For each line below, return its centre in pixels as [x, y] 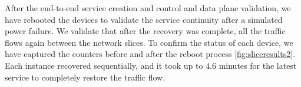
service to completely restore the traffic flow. [85, 77]
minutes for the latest [258, 65]
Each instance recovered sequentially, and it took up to [104, 65]
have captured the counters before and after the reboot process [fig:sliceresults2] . [150, 54]
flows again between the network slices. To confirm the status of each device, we [149, 42]
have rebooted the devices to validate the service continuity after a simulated [144, 19]
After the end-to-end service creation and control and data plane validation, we [148, 8]
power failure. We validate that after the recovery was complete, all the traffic [145, 31]
